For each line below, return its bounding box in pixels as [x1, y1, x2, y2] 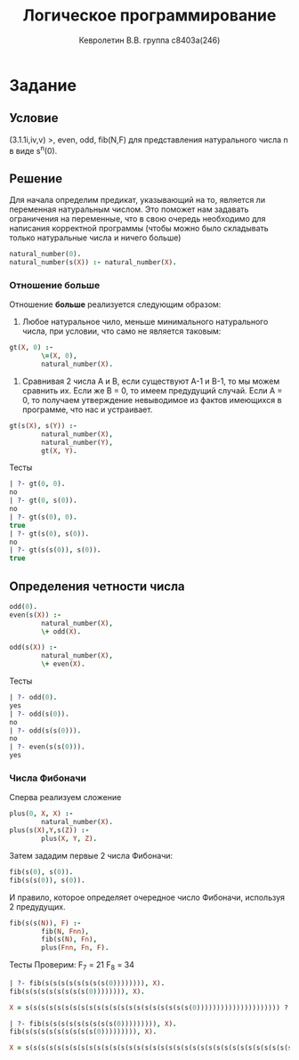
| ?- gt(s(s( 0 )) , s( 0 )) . [9, 546, 101, 554]
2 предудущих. [9, 901, 66, 912]
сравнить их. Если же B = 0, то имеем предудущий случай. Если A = [21, 384, 283, 396]
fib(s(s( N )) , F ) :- [9, 918, 82, 927]
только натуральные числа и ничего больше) [9, 232, 182, 243]
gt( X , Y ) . [41, 446, 77, 455]
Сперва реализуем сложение [9, 792, 122, 803]
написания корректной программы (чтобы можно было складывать [9, 223, 269, 234]
